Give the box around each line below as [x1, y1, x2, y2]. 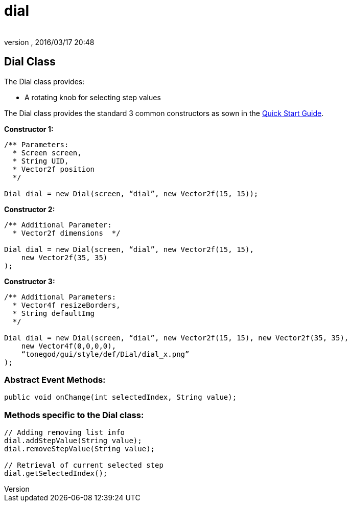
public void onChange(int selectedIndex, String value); [4, 393, 237, 402]
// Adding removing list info [4, 428, 125, 437]
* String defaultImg [12, 309, 95, 317]
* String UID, [12, 156, 69, 165]
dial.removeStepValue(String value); [4, 445, 155, 453]
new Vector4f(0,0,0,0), [21, 341, 116, 350]
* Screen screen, [12, 148, 82, 157]
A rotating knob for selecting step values [25, 93, 161, 102]
